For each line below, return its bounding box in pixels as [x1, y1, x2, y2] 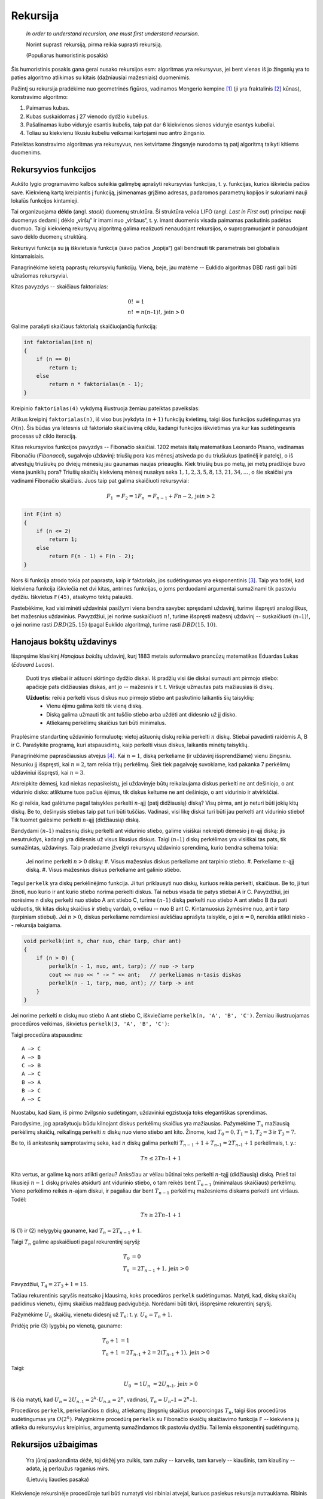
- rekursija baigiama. [11, 922, 62, 929]
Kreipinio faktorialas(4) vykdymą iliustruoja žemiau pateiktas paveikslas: [11, 405, 200, 412]
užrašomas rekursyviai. [11, 272, 69, 279]
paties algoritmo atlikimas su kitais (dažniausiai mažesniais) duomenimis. [11, 74, 191, 81]
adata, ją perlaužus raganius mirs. [26, 1465, 110, 1472]
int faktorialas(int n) [23, 339, 94, 346]
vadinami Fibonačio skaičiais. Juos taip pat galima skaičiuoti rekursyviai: [11, 477, 190, 484]
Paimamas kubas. [26, 104, 70, 112]
